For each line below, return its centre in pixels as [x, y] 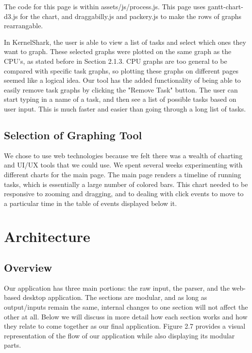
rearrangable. [24, 26]
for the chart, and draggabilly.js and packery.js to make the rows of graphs [131, 16]
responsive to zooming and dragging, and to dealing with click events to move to [124, 194]
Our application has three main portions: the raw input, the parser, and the [117, 288]
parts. [13, 345]
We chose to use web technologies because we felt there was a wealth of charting [123, 155]
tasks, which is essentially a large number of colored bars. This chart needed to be [126, 184]
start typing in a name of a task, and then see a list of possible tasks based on [120, 99]
